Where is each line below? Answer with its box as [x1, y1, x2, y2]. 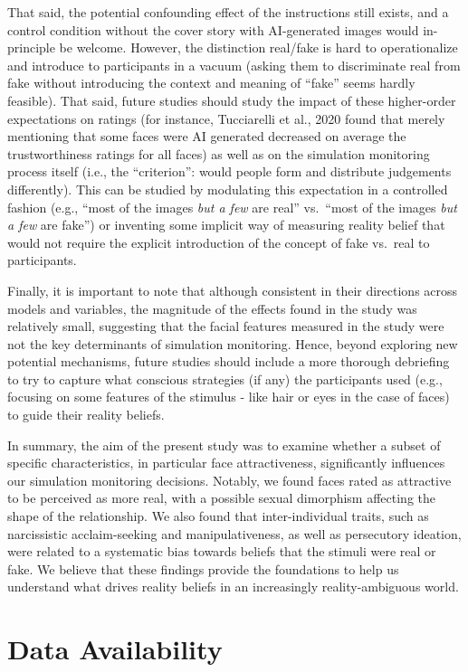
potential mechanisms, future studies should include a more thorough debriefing [7, 352, 450, 371]
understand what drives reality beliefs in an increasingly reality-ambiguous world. [7, 577, 459, 596]
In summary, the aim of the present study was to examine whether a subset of [7, 435, 441, 454]
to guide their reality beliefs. [7, 405, 165, 424]
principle [7, 38, 55, 57]
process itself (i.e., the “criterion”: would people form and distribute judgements [7, 162, 452, 181]
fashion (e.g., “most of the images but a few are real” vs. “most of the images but [7, 197, 457, 216]
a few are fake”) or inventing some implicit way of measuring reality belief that [7, 215, 445, 234]
